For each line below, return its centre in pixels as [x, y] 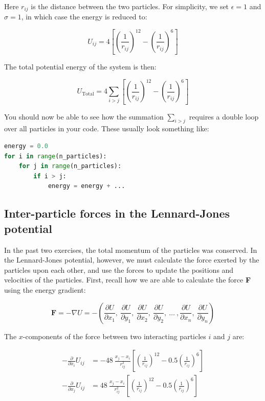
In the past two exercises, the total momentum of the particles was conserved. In [131, 250]
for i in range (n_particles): [56, 156]
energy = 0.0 [26, 146]
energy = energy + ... [86, 186]
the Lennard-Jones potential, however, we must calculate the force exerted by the [132, 260]
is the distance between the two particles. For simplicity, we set [130, 6]
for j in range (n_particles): [70, 166]
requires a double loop [224, 116]
